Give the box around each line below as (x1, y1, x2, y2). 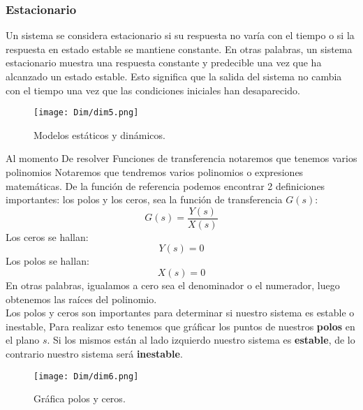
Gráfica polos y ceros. (34, 391, 126, 406)
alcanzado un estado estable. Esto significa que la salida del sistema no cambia (6, 69, 342, 83)
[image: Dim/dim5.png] (34, 108, 139, 118)
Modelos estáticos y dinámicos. (34, 127, 165, 142)
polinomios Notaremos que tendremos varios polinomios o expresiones (6, 165, 304, 180)
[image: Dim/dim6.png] (34, 371, 139, 381)
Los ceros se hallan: (6, 229, 89, 244)
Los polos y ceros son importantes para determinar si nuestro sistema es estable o (6, 305, 355, 320)
